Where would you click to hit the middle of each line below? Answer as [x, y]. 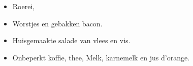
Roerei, [24, 6]
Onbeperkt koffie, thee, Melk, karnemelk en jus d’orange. [101, 57]
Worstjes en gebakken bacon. [57, 23]
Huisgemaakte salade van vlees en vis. [71, 40]
